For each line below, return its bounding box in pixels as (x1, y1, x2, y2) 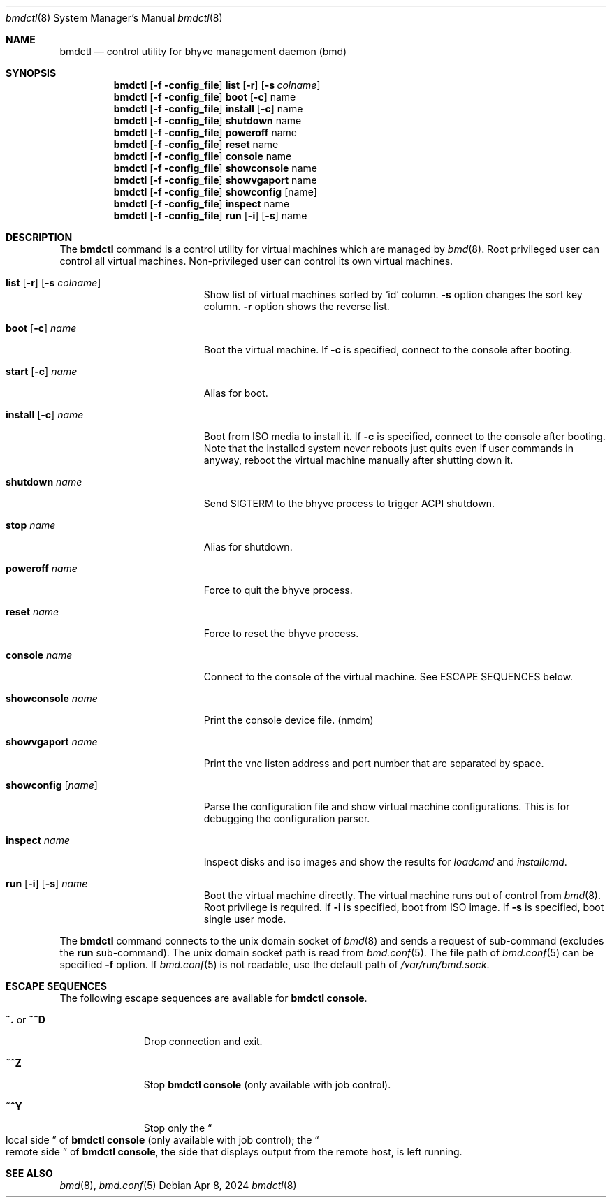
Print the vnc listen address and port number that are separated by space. (203, 757, 544, 769)
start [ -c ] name (6, 365, 78, 377)
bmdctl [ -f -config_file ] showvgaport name (113, 174, 317, 186)
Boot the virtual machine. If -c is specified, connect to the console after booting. (203, 344, 573, 356)
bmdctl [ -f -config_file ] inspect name (113, 198, 290, 210)
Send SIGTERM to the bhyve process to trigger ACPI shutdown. (203, 497, 495, 509)
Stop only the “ (143, 1122, 212, 1134)
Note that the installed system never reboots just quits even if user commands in (203, 442, 574, 454)
